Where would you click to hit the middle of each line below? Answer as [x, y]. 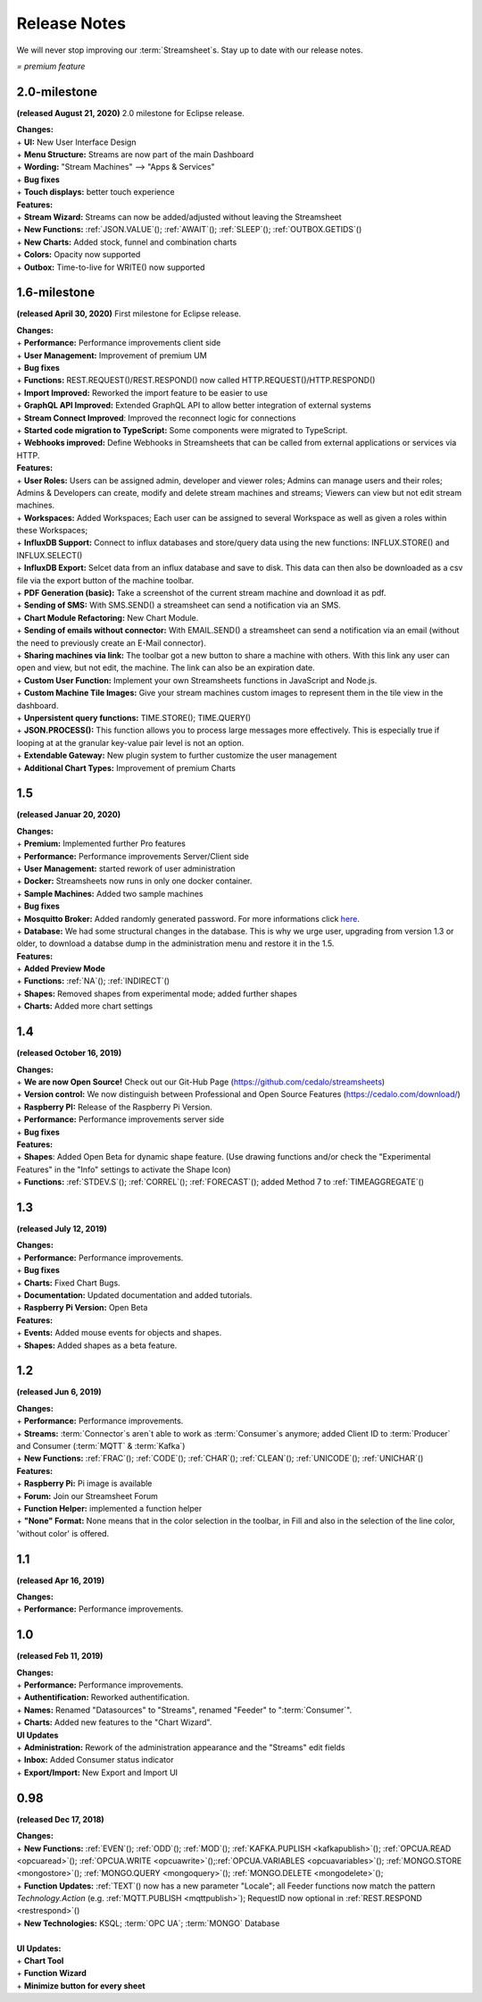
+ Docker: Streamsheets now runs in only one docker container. [134, 881]
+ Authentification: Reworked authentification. [103, 1697]
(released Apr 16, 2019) [61, 1580]
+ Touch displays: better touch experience [96, 192]
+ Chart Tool [40, 1961]
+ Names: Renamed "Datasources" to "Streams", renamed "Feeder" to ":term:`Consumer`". [184, 1710]
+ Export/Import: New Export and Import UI [97, 1772]
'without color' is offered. [63, 1533]
